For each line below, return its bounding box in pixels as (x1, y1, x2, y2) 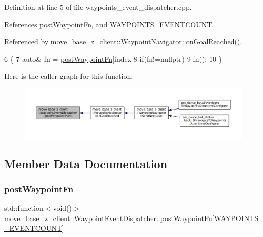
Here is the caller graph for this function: (4, 70, 133, 81)
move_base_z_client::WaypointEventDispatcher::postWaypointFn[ (4, 212, 214, 223)
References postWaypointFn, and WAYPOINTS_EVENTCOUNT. (4, 19, 214, 29)
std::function (4, 203, 44, 213)
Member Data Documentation (4, 155, 168, 171)
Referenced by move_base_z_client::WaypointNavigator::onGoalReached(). (4, 36, 242, 47)
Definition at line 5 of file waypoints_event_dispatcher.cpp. (4, 2, 192, 12)
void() (53, 203, 72, 213)
